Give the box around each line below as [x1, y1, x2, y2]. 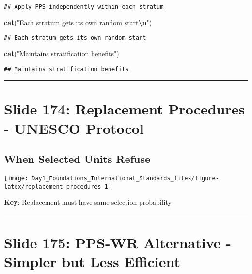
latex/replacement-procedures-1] [4, 183, 111, 190]
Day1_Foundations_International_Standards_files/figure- [31, 175, 219, 182]
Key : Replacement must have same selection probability [4, 197, 172, 207]
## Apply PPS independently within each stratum [4, 3, 164, 10]
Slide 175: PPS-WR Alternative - [4, 233, 232, 253]
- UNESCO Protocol [4, 118, 144, 138]
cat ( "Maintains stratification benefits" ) [4, 48, 119, 58]
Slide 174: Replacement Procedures [4, 99, 245, 119]
